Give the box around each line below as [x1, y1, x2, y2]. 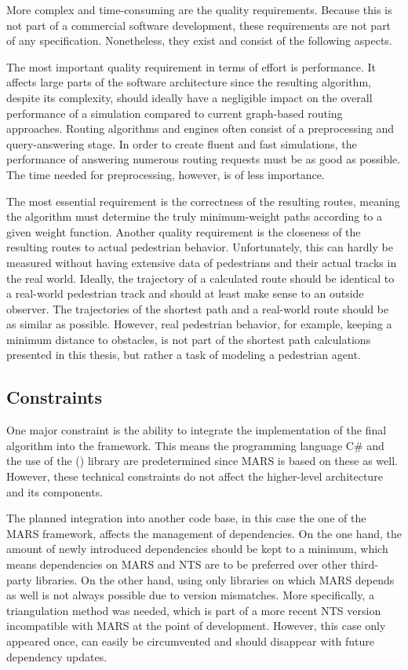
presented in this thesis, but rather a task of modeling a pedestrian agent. [6, 346, 361, 363]
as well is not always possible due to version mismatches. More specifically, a [6, 587, 374, 603]
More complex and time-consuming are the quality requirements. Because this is [6, 2, 392, 17]
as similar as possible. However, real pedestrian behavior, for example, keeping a [6, 316, 392, 332]
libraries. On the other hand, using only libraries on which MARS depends [35, 571, 395, 588]
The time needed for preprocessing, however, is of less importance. [6, 166, 325, 182]
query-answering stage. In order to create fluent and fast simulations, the [6, 135, 357, 152]
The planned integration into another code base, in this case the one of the [6, 510, 366, 526]
